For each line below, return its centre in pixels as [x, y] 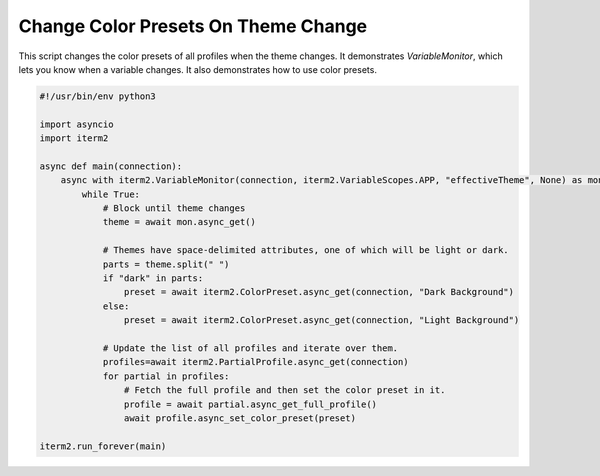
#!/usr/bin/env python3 [98, 96]
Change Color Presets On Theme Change [193, 26]
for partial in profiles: [166, 376]
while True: [110, 194]
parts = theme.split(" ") [166, 264]
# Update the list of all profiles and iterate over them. [250, 348]
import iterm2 [74, 138]
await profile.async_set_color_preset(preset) [240, 418]
